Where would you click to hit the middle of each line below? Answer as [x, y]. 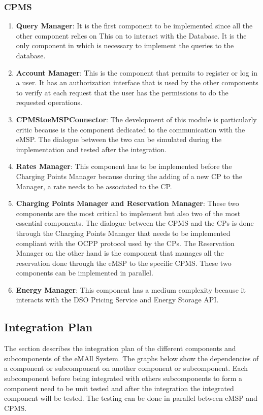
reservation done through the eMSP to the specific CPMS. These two [124, 263]
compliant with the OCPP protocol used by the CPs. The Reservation [125, 243]
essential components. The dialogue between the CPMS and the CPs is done [135, 223]
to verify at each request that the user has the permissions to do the [122, 92]
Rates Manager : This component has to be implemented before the [124, 166]
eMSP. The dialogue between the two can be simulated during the [119, 139]
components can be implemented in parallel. [85, 273]
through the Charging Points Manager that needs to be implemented [123, 233]
